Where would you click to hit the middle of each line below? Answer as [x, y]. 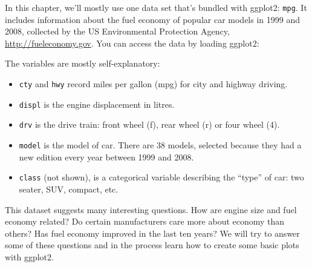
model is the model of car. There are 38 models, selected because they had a [160, 145]
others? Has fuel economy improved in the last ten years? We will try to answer [152, 233]
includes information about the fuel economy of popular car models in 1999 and [152, 19]
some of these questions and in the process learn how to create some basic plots [152, 245]
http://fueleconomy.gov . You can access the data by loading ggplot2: [132, 43]
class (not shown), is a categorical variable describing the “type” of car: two [161, 177]
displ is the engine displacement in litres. [97, 104]
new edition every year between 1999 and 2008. [106, 157]
